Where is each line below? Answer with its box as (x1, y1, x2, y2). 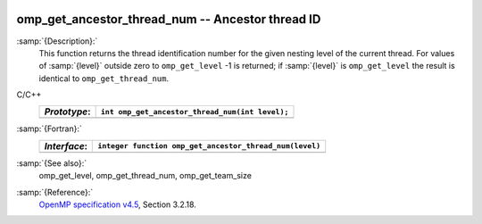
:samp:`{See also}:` (16, 157, 87, 169)
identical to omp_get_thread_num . (38, 72, 170, 84)
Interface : (44, 139, 88, 152)
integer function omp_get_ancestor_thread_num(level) (97, 141, 321, 151)
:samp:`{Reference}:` (16, 187, 94, 197)
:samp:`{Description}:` (16, 36, 98, 46)
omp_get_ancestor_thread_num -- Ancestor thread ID (16, 12, 321, 27)
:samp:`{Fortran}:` (16, 123, 82, 134)
